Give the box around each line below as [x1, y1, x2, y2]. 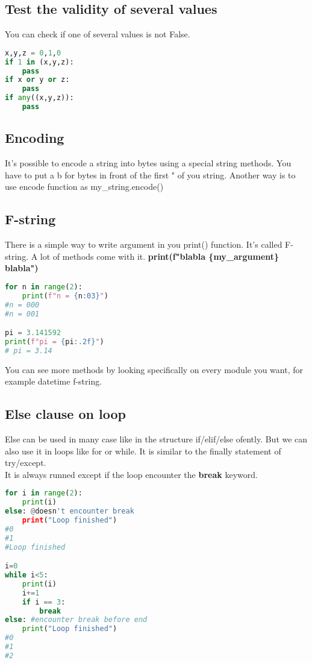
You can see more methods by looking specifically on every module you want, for [5, 363, 303, 375]
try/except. [5, 456, 46, 469]
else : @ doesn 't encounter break [5, 507, 134, 516]
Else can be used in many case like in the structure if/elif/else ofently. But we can [5, 433, 308, 445]
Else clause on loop [5, 404, 126, 423]
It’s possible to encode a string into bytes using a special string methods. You [5, 157, 292, 169]
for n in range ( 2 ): [5, 282, 83, 291]
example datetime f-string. [5, 375, 102, 388]
